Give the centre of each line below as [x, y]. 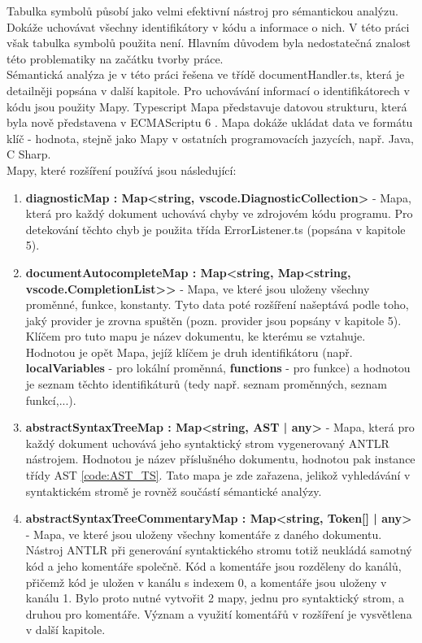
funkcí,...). [51, 400]
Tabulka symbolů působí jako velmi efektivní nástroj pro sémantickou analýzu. [202, 11]
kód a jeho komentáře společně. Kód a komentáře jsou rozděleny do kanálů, [213, 566]
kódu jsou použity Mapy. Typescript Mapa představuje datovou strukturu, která [207, 106]
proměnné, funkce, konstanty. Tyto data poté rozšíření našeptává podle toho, [217, 304]
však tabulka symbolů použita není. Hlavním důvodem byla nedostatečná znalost [209, 43]
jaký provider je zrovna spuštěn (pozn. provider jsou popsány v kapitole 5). [213, 320]
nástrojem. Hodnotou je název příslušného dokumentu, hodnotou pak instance [220, 459]
